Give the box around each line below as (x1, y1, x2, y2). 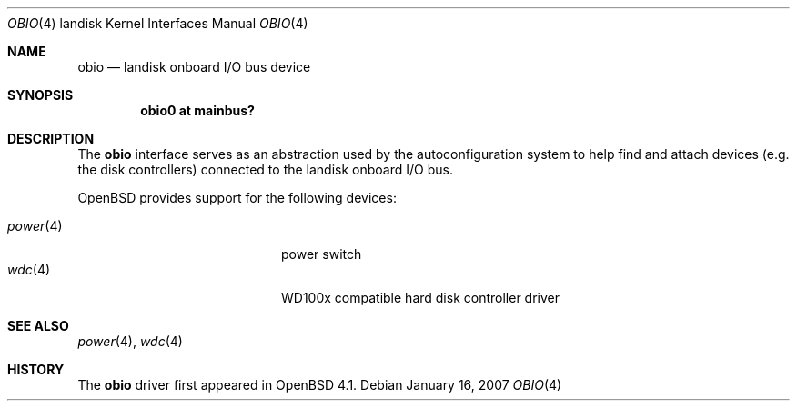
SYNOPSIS (7, 87, 74, 103)
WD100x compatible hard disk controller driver (281, 290, 560, 305)
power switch (281, 246, 362, 262)
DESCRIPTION (7, 131, 95, 146)
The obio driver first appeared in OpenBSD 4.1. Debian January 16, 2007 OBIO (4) (77, 377, 562, 393)
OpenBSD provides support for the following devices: (77, 190, 397, 205)
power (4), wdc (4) (77, 333, 183, 349)
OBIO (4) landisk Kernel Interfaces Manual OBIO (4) (7, 15, 308, 31)
